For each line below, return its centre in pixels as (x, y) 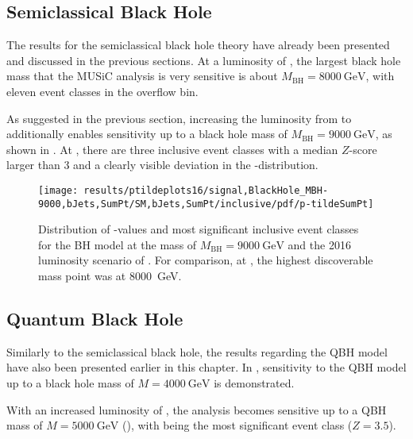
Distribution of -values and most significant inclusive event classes (199, 229)
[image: (58, 190)
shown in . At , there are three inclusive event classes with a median (172, 149)
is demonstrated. (254, 383)
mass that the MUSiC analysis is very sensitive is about (142, 76)
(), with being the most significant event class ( (237, 425)
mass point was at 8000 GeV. (110, 276)
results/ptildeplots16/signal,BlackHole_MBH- (206, 190)
